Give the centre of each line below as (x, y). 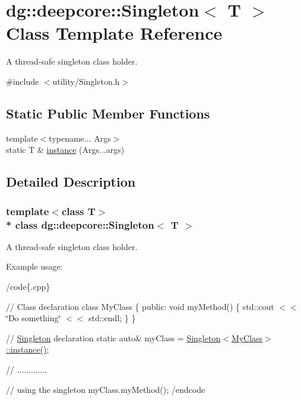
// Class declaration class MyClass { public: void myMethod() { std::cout (140, 306)
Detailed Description (71, 182)
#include (23, 81)
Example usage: (34, 266)
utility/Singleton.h (86, 81)
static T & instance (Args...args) (65, 150)
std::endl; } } (112, 318)
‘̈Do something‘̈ (34, 318)
